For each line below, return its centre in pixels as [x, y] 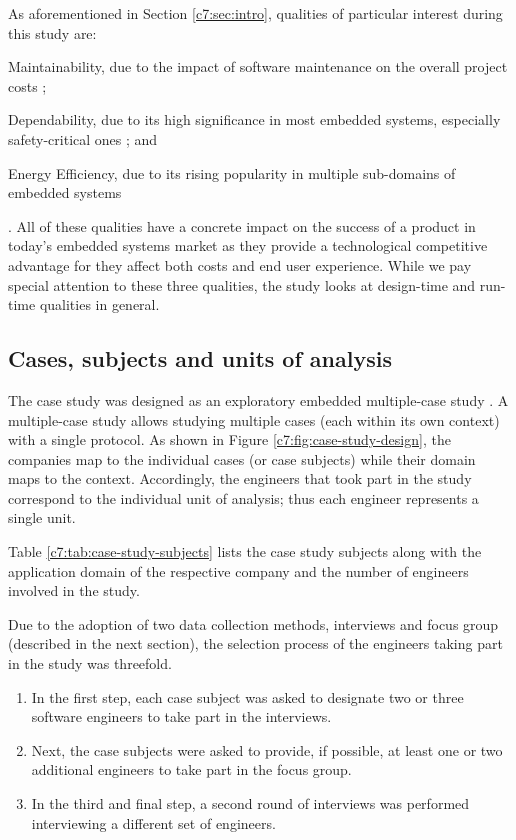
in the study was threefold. [90, 663]
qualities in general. [99, 304]
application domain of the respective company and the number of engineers [238, 570]
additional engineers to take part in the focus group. [191, 769]
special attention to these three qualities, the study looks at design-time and [242, 284]
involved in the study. [74, 590]
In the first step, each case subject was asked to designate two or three [247, 696]
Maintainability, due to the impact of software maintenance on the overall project [258, 66]
